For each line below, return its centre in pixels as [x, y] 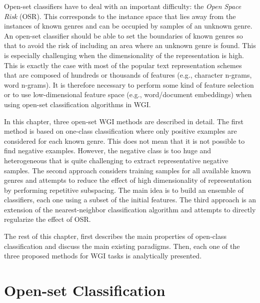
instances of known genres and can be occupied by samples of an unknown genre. [128, 26]
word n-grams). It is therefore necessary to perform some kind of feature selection [129, 84]
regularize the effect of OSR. [47, 219]
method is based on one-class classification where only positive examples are [120, 131]
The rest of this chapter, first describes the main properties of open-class [115, 236]
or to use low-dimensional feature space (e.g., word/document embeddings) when [128, 94]
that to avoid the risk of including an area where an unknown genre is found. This [130, 45]
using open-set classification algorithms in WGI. [77, 104]
